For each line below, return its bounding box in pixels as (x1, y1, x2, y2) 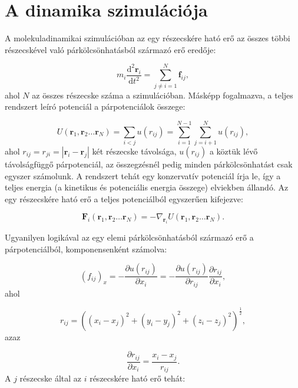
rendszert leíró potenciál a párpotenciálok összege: (5, 100, 186, 113)
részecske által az (19, 372, 81, 384)
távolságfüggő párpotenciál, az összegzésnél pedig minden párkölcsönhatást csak (5, 157, 293, 170)
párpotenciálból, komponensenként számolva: (5, 242, 167, 255)
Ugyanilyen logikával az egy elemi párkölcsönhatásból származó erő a (5, 231, 254, 244)
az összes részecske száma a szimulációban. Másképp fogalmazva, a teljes (32, 88, 293, 101)
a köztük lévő (209, 144, 258, 157)
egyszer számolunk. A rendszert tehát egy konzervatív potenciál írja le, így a (5, 169, 281, 182)
